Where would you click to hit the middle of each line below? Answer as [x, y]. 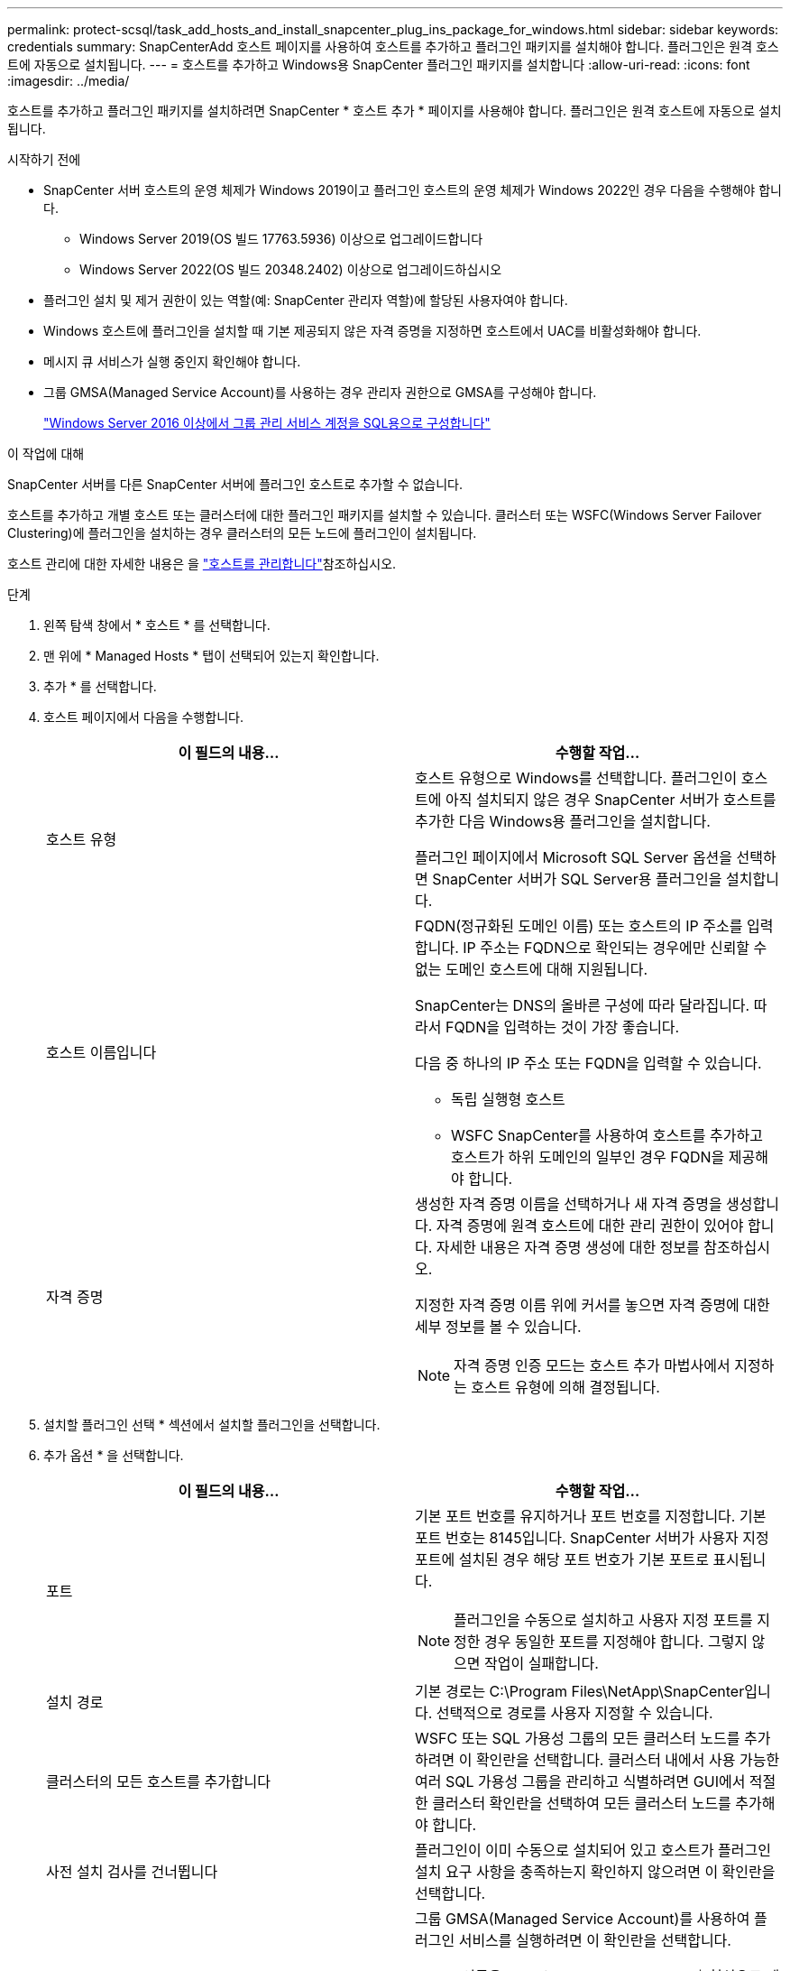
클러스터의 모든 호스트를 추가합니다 [159, 1781]
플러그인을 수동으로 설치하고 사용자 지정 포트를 [603, 1620]
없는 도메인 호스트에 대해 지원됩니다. [532, 969]
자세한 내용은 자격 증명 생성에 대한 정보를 [568, 1247]
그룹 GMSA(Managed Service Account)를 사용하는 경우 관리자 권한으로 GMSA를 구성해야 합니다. [320, 392]
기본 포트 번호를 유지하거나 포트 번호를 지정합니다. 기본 [591, 1516]
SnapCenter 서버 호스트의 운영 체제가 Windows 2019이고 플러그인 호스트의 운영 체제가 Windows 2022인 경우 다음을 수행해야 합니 [413, 190]
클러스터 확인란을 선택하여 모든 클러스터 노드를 [582, 1803]
